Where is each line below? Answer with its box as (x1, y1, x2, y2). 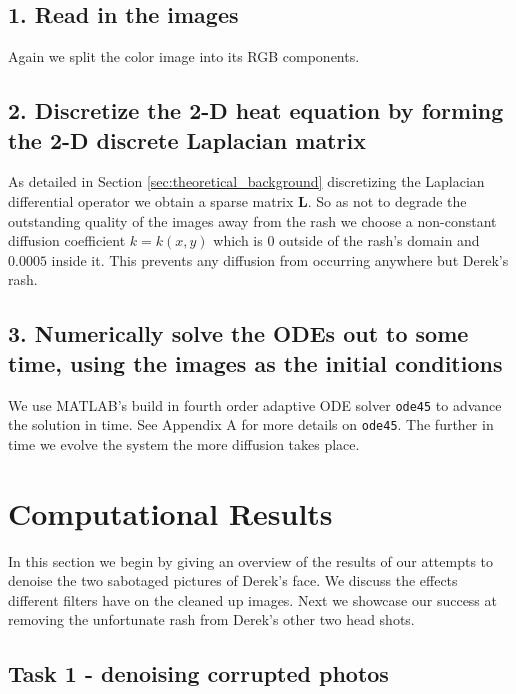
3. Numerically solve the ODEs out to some (8, 318, 469, 349)
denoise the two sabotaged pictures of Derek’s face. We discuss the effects (8, 570, 458, 591)
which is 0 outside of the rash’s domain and (213, 230, 480, 251)
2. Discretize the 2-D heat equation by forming (8, 95, 504, 126)
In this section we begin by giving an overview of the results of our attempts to (8, 550, 494, 571)
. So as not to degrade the (307, 190, 467, 211)
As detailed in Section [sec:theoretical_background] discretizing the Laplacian (8, 171, 485, 192)
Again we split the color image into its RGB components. (8, 46, 360, 67)
